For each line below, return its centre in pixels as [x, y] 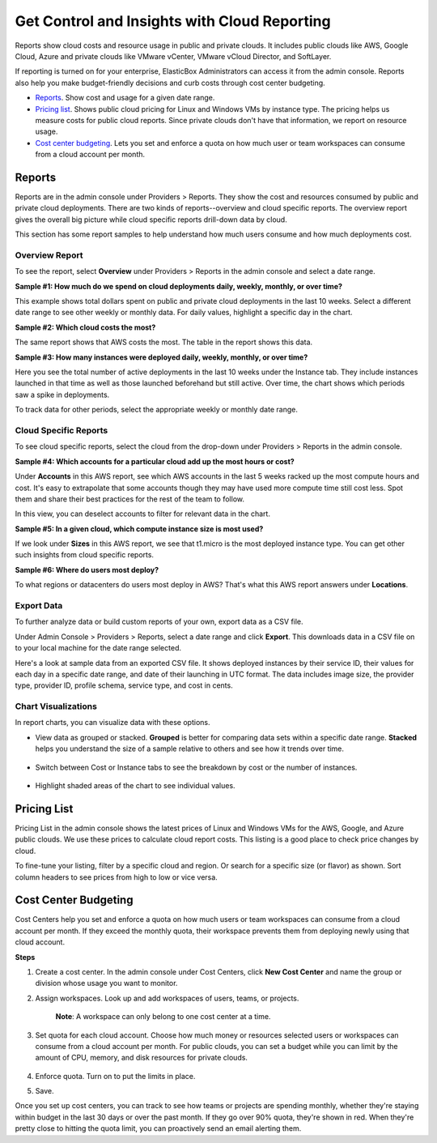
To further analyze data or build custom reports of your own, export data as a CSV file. [159, 622]
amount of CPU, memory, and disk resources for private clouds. [142, 1058]
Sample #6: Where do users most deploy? [87, 569]
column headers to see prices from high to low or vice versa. [116, 877]
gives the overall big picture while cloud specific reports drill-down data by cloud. [151, 220]
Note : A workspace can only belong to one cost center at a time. [163, 1017]
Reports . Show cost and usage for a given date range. [125, 98]
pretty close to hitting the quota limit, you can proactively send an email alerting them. [158, 1128]
